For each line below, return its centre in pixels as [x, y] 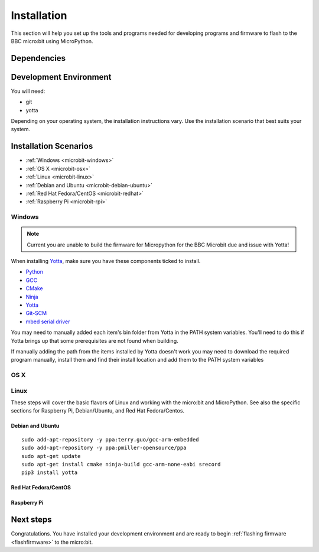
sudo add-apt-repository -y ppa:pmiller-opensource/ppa [104, 448]
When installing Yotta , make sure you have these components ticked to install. [106, 261]
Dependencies [38, 58]
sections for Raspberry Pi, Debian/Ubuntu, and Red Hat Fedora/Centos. [98, 411]
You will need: [28, 91]
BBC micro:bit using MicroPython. [52, 41]
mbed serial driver [48, 322]
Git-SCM [36, 313]
